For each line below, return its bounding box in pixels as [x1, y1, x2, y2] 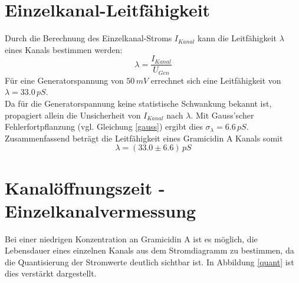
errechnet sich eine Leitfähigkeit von [150, 74, 281, 86]
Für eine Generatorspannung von [5, 74, 124, 86]
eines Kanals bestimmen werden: [5, 43, 123, 55]
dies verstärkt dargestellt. [5, 267, 97, 279]
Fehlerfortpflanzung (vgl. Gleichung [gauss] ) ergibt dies [5, 120, 203, 133]
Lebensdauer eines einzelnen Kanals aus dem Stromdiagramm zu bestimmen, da [5, 244, 294, 256]
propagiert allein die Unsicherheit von [5, 108, 141, 121]
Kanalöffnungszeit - [5, 175, 165, 199]
